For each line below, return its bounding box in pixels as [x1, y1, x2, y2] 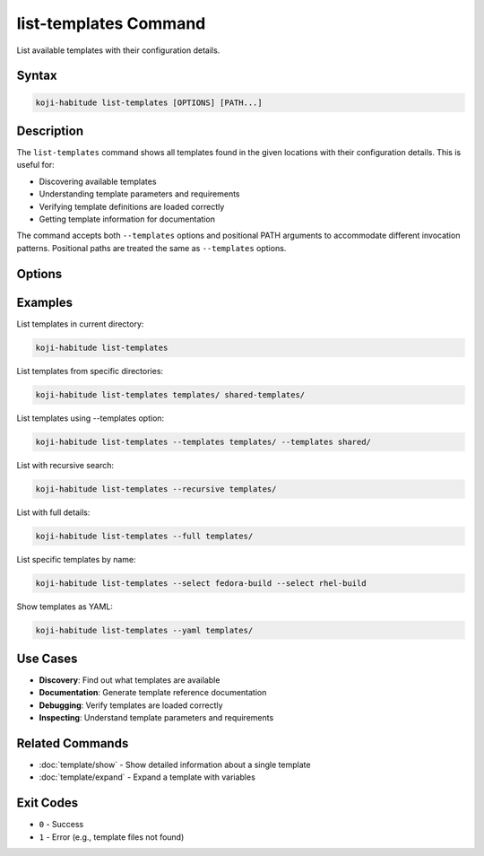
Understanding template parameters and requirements [39, 188, 241, 199]
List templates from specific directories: [16, 365, 164, 376]
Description [16, 123, 84, 138]
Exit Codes [16, 795, 79, 811]
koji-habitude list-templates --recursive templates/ [35, 484, 277, 494]
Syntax [16, 68, 57, 83]
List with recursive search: [16, 459, 114, 470]
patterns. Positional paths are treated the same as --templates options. [16, 242, 287, 253]
